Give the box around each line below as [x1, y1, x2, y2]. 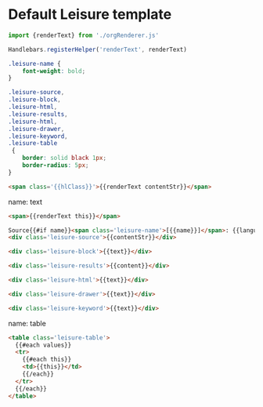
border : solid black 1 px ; [22, 154, 107, 162]
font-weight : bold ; [22, 67, 86, 75]
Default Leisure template [8, 5, 172, 24]
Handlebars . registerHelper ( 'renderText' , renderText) [8, 45, 188, 53]
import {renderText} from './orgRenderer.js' [8, 31, 159, 39]
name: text [8, 197, 43, 206]
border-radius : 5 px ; [22, 162, 89, 169]
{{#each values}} [15, 341, 72, 349]
